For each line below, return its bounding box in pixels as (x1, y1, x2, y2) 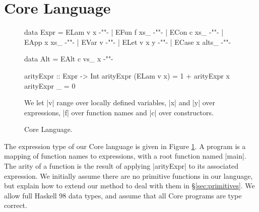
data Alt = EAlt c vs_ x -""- (24, 53, 113, 64)
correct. (4, 200, 27, 210)
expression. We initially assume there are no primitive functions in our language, (4, 170, 253, 181)
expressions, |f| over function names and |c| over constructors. (24, 107, 214, 117)
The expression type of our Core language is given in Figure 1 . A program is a (4, 140, 246, 151)
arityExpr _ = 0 (24, 80, 76, 91)
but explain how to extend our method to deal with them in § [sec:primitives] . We (4, 180, 255, 191)
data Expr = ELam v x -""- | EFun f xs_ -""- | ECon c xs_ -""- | (24, 27, 224, 37)
